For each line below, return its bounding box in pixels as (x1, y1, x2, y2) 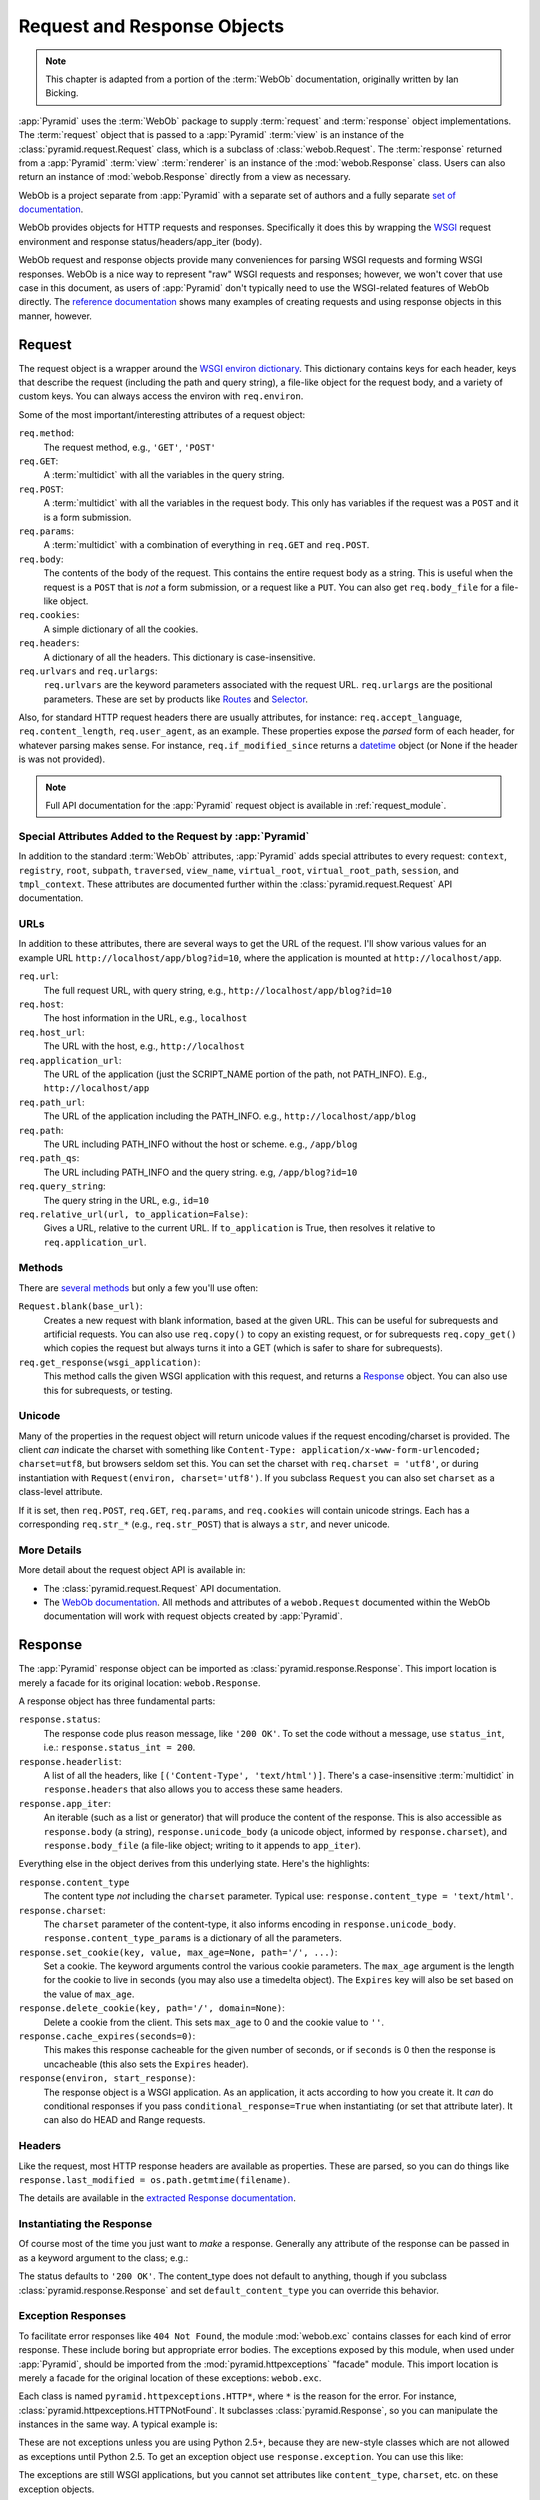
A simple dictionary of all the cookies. (43, 623, 199, 635)
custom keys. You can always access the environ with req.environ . (18, 390, 304, 402)
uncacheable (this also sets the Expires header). (43, 2058, 249, 2070)
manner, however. (18, 310, 92, 322)
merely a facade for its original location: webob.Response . (18, 1676, 261, 1689)
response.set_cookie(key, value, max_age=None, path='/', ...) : (18, 1946, 338, 1958)
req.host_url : (18, 1026, 85, 1038)
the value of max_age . (43, 1988, 135, 2000)
